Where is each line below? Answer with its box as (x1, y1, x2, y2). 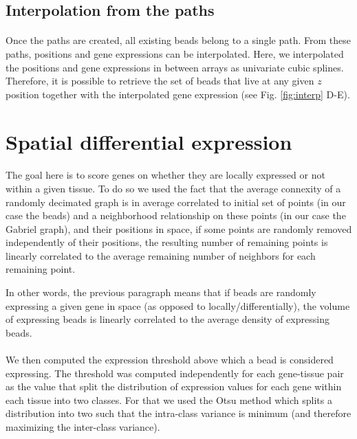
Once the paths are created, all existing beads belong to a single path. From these (6, 33, 351, 47)
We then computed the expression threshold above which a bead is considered (6, 352, 334, 367)
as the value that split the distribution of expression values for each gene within (6, 379, 342, 394)
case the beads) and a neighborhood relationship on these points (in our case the (6, 208, 346, 223)
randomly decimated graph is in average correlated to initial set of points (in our (6, 194, 346, 209)
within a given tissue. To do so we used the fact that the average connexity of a (6, 181, 341, 195)
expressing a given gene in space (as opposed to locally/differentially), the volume (6, 298, 350, 313)
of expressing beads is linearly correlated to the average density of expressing (6, 312, 329, 326)
